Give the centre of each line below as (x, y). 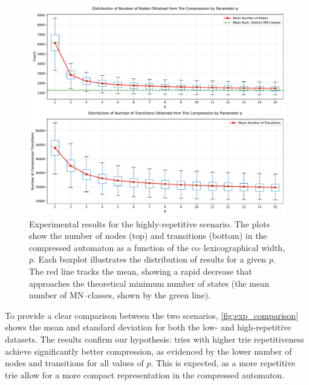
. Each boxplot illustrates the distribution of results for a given (150, 259)
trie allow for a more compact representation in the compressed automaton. (145, 374)
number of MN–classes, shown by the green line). (120, 295)
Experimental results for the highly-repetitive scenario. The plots (150, 223)
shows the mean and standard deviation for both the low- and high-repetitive (148, 327)
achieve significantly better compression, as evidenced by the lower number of (148, 351)
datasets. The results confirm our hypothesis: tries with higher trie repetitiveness (154, 339)
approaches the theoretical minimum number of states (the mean (149, 283)
